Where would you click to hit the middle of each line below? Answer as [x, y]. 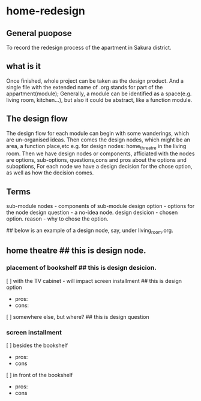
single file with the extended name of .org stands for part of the [85, 87]
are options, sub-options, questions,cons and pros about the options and [97, 160]
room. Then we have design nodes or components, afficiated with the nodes [100, 153]
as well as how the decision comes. [50, 173]
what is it [23, 66]
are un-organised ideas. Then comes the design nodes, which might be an [98, 140]
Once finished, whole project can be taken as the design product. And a [95, 81]
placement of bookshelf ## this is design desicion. [82, 268]
